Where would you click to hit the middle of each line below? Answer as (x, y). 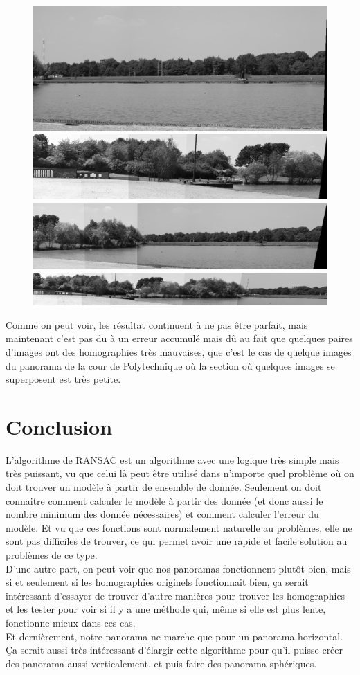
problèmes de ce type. (52, 555)
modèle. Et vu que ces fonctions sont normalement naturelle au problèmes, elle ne (179, 527)
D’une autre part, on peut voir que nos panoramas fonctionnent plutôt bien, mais (178, 568)
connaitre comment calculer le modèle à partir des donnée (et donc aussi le (164, 500)
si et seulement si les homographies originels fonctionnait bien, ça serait (157, 582)
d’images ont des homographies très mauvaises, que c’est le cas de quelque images (179, 351)
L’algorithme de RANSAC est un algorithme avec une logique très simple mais (172, 459)
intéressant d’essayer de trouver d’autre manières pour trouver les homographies (175, 595)
